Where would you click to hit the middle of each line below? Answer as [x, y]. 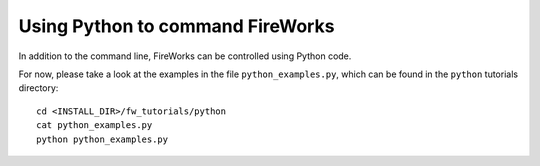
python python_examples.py [102, 139]
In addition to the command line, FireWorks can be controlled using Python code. [185, 56]
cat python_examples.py [94, 125]
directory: [38, 88]
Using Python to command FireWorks [176, 26]
